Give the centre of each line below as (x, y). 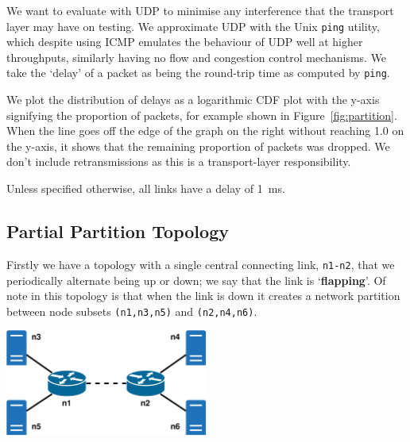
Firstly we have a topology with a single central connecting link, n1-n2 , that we (201, 264)
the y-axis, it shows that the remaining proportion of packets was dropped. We (198, 146)
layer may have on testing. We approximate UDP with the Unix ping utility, (193, 26)
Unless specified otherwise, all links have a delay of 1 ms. (146, 188)
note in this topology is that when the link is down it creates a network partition (203, 296)
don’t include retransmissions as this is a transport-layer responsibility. (179, 161)
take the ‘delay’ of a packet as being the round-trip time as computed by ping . (198, 73)
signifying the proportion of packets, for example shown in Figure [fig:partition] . (202, 115)
